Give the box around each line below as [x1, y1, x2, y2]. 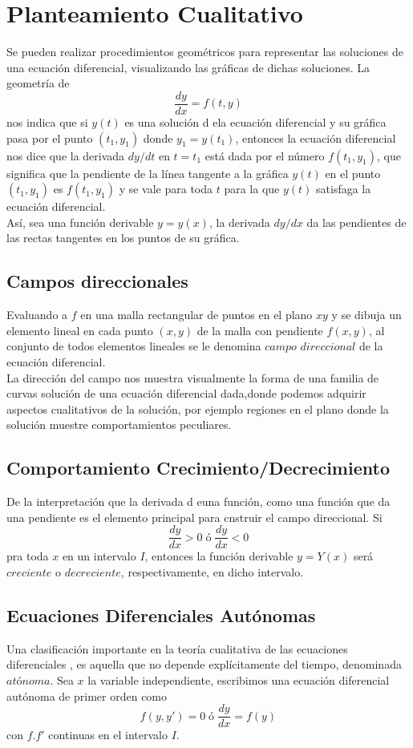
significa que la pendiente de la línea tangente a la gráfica [6, 164, 289, 181]
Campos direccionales [6, 269, 188, 293]
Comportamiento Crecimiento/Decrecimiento [6, 455, 390, 480]
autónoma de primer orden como [6, 687, 168, 704]
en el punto [325, 164, 381, 181]
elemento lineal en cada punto [6, 321, 153, 338]
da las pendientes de [306, 213, 407, 230]
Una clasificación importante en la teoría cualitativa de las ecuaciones [6, 640, 348, 657]
